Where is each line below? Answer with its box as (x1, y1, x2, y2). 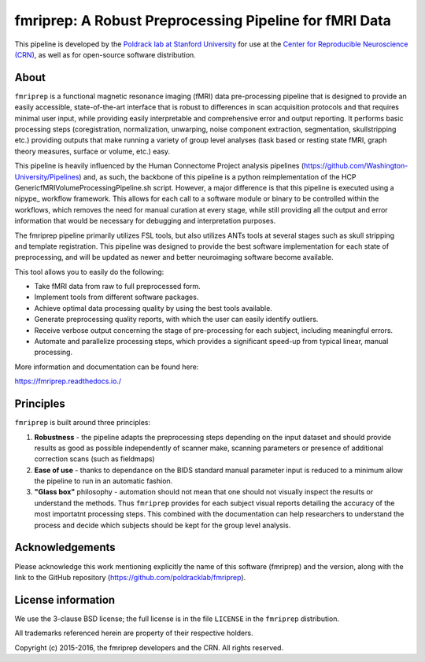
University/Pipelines (14, 172, 79, 181)
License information (14, 593, 116, 606)
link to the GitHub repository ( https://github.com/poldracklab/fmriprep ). (14, 572, 246, 582)
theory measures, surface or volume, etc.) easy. (14, 146, 171, 156)
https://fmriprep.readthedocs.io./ (14, 376, 122, 386)
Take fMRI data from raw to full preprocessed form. (34, 282, 201, 291)
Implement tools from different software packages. (34, 292, 199, 302)
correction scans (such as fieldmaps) (34, 454, 155, 464)
